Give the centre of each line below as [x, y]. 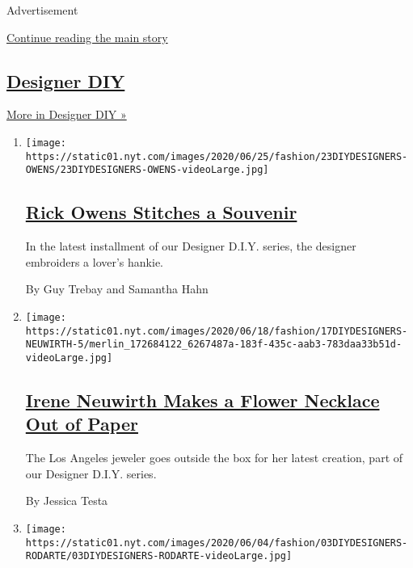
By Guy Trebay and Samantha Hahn [117, 289]
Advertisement [42, 10]
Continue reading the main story [87, 37]
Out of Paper [82, 424]
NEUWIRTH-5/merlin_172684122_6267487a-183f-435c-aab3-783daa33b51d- [214, 345]
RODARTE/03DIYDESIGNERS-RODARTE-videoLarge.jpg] [159, 556]
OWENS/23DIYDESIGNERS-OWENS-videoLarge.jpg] [147, 170]
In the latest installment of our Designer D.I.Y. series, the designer [191, 246]
